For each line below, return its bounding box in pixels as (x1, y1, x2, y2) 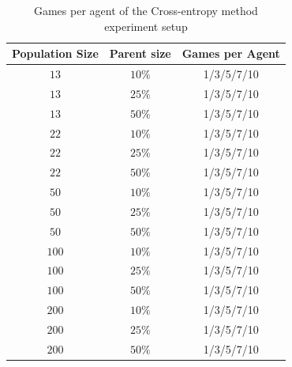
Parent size (109, 45, 171, 62)
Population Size (12, 45, 99, 62)
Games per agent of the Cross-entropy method (33, 2, 258, 18)
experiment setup (104, 17, 188, 34)
